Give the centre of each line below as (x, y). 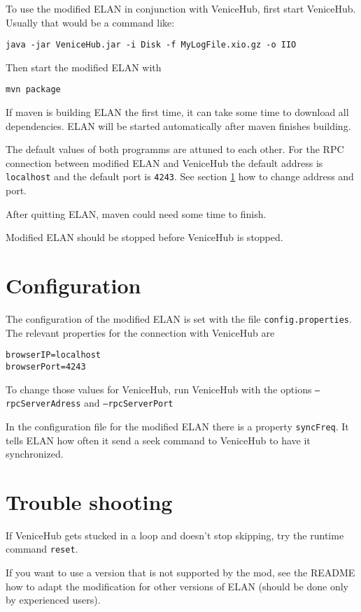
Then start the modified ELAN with (84, 67)
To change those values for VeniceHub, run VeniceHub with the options (159, 389)
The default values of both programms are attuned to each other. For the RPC (175, 149)
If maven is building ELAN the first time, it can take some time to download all (177, 112)
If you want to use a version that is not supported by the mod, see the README (180, 573)
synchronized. (35, 454)
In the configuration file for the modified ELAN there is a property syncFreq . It (177, 426)
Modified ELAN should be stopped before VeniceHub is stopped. (144, 237)
